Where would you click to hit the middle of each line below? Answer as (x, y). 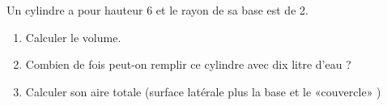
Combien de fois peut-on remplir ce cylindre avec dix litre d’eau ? (188, 64)
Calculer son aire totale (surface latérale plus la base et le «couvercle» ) (203, 91)
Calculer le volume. (73, 37)
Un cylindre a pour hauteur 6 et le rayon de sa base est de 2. (157, 10)
